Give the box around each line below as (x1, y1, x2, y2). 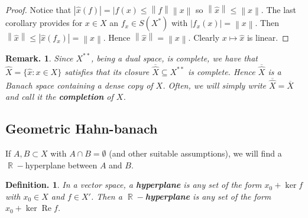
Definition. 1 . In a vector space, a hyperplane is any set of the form (5, 178, 262, 191)
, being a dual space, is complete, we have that (91, 51, 258, 64)
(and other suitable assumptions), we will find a (109, 147, 282, 159)
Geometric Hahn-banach (5, 119, 158, 138)
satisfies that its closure (64, 65, 150, 77)
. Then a (90, 190, 122, 202)
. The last (261, 4, 297, 15)
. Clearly (188, 31, 220, 44)
